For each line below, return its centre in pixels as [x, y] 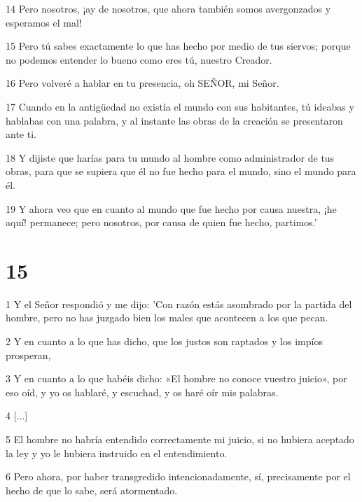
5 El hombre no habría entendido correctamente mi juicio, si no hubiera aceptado [180, 439]
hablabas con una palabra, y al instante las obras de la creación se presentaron [174, 120]
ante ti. [21, 134]
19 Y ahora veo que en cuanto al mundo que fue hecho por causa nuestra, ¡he [171, 208]
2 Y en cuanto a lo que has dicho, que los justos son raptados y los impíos [164, 341]
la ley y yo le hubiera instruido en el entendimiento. [117, 453]
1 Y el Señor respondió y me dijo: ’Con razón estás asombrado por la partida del [179, 304]
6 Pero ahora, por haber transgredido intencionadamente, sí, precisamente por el [178, 476]
